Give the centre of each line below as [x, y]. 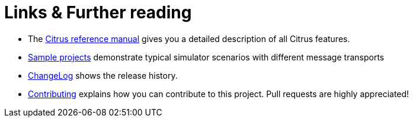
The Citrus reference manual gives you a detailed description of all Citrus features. [189, 38]
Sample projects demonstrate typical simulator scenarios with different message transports [206, 57]
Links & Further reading [98, 12]
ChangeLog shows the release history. [103, 75]
